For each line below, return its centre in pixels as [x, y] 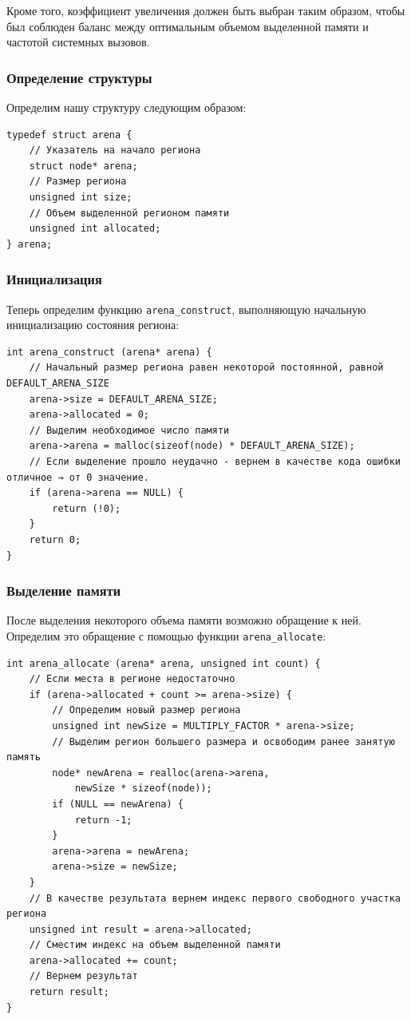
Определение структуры [79, 77]
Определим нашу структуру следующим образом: [126, 107]
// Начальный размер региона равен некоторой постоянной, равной [206, 368]
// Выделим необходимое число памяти [129, 430]
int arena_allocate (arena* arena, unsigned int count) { [164, 663]
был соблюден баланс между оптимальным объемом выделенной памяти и [188, 26]
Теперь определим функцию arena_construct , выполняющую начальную [186, 309]
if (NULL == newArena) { [118, 804]
